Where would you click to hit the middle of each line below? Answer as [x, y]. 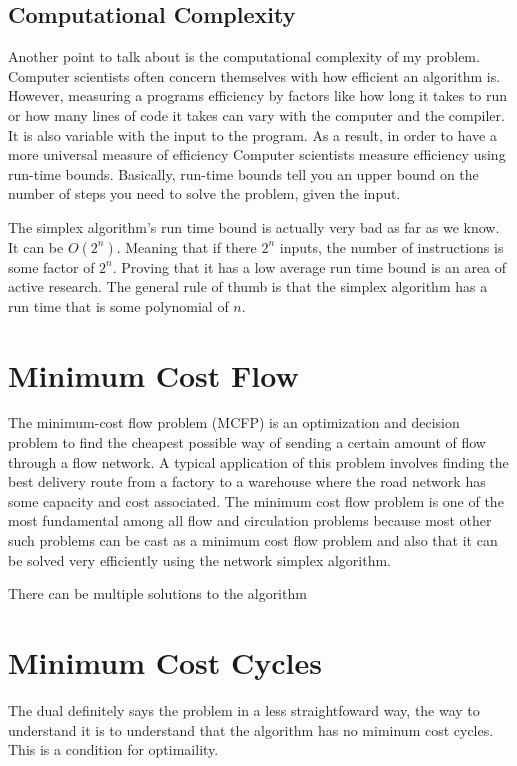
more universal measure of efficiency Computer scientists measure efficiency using [257, 154]
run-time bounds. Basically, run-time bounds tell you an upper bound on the [243, 173]
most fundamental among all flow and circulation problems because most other [250, 520]
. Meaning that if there [186, 246]
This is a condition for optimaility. [113, 749]
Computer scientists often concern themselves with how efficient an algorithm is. [254, 75]
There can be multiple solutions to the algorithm [157, 593]
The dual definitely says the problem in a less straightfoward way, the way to [244, 709]
